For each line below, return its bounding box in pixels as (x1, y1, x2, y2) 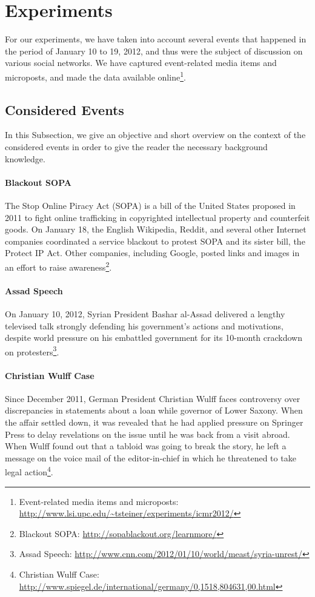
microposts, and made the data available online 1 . (5, 68, 186, 83)
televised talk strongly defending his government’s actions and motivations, (5, 319, 283, 332)
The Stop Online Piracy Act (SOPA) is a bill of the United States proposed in (5, 199, 296, 211)
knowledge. (5, 152, 45, 165)
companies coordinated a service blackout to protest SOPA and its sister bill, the (5, 234, 305, 247)
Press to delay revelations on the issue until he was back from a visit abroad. (5, 427, 290, 440)
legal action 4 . (5, 464, 53, 478)
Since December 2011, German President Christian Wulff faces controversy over (5, 392, 300, 404)
